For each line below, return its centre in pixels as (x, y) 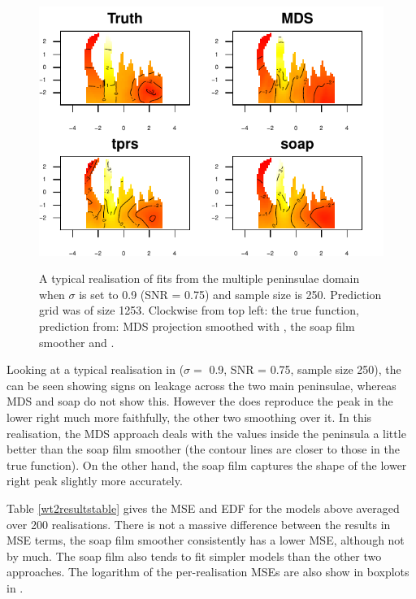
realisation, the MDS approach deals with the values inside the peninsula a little (206, 433)
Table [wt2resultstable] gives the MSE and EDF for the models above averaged (203, 508)
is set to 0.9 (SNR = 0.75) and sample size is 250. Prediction (230, 294)
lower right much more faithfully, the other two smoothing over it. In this (189, 417)
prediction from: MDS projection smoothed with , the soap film (197, 326)
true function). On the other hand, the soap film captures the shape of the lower (207, 464)
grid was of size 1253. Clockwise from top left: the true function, (199, 310)
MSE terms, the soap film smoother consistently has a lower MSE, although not (206, 540)
